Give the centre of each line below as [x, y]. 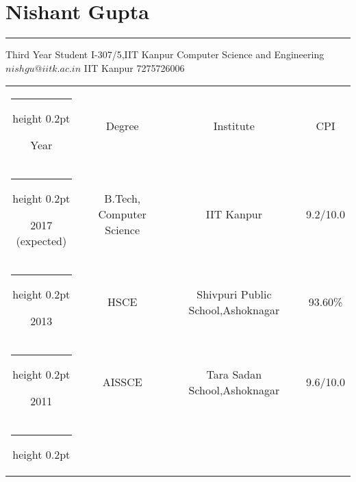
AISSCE [122, 382]
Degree [122, 126]
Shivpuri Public [234, 294]
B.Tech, [123, 198]
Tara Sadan [234, 374]
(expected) [41, 241]
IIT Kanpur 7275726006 [134, 67]
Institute [234, 126]
